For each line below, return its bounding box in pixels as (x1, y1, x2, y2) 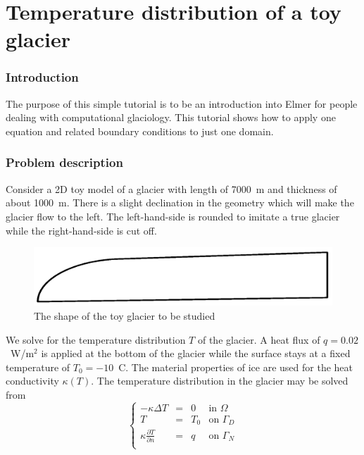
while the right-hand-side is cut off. (6, 223, 157, 237)
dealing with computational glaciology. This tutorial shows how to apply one (6, 110, 336, 125)
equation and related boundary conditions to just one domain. (6, 123, 274, 138)
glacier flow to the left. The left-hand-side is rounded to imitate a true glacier (6, 208, 340, 223)
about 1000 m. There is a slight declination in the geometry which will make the (6, 195, 354, 210)
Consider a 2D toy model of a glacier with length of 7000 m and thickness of (6, 181, 337, 196)
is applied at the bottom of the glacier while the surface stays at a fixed (41, 346, 351, 361)
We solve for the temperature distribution (6, 332, 186, 347)
